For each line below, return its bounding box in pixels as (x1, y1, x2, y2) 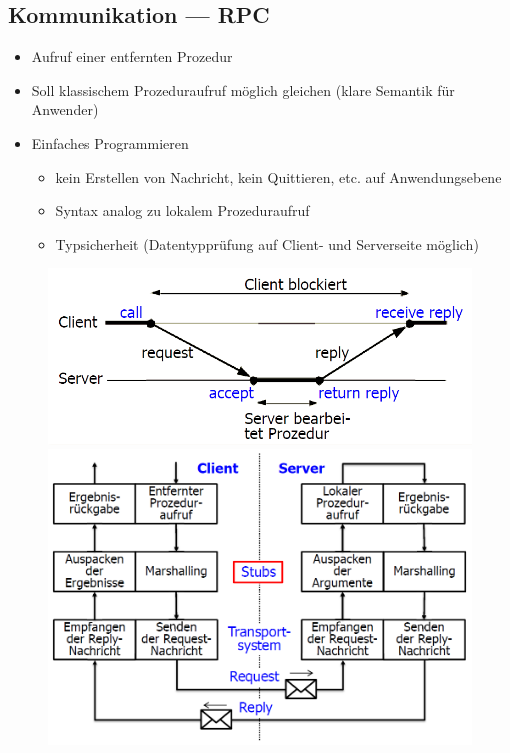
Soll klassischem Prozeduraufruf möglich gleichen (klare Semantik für (31, 79, 455, 100)
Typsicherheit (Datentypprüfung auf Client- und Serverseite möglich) (55, 233, 479, 254)
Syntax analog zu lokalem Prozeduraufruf (55, 200, 310, 221)
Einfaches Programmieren (31, 132, 189, 153)
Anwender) (31, 99, 99, 120)
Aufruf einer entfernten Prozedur (31, 46, 233, 67)
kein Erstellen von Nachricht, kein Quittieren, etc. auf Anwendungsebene (55, 166, 502, 187)
